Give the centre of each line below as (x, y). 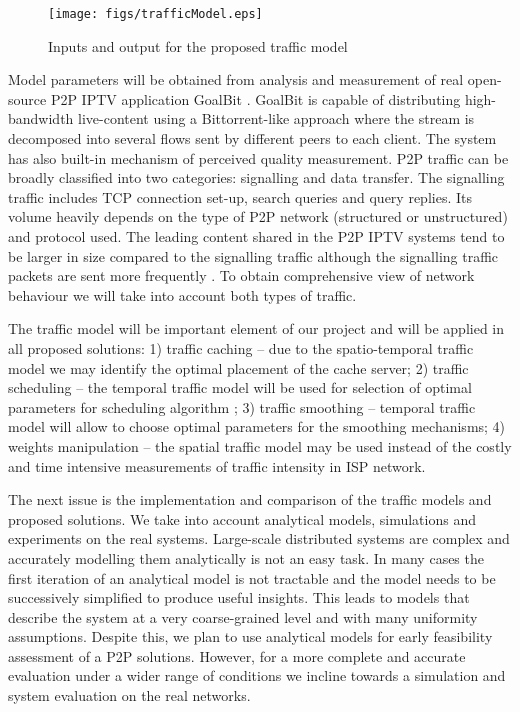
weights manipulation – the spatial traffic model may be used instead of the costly (260, 445)
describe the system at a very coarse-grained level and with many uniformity (243, 616)
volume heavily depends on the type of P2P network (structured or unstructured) (258, 216)
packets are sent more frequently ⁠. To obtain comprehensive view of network (241, 275)
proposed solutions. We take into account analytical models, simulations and (242, 518)
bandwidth (41, 118)
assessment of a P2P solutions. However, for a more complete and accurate (237, 655)
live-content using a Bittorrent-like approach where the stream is (276, 118)
